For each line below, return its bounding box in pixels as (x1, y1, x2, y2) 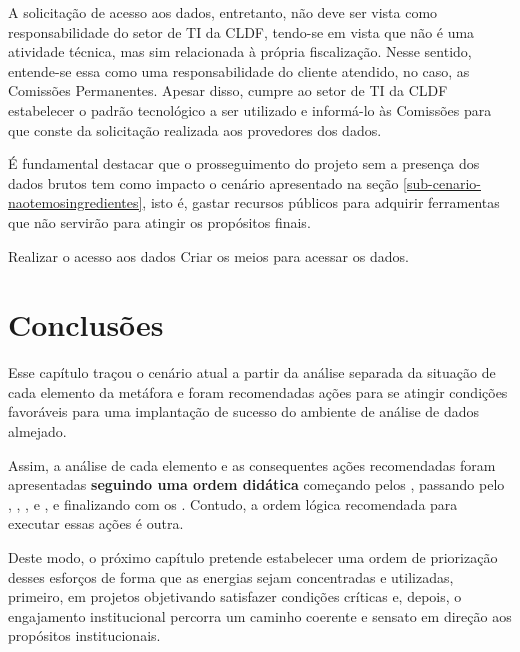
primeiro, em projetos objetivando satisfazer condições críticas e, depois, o (8, 586, 462, 607)
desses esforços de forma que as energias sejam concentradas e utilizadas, (8, 566, 454, 587)
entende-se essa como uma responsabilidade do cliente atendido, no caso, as (8, 60, 470, 81)
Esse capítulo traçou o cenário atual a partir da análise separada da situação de (8, 362, 496, 383)
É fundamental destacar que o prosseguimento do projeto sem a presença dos (8, 153, 480, 174)
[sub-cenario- (403, 172, 481, 193)
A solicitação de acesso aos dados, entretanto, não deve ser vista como (8, 2, 438, 22)
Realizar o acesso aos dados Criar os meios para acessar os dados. (8, 245, 409, 266)
